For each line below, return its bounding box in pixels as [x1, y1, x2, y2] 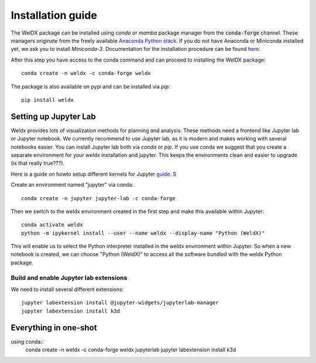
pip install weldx [21, 97, 74, 103]
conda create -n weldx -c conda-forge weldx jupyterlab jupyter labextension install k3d [25, 346, 236, 354]
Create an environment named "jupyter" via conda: [11, 181, 134, 189]
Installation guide [11, 9, 98, 22]
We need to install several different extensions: [11, 286, 124, 293]
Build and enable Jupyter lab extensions [11, 273, 128, 282]
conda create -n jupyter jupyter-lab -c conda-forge [21, 195, 176, 201]
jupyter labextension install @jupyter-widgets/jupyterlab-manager [21, 299, 219, 306]
